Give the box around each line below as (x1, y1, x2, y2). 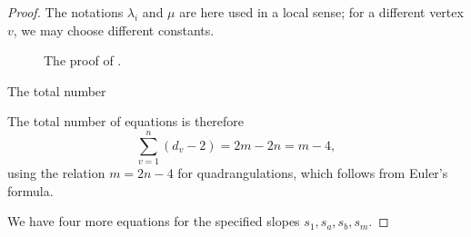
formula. (7, 181, 54, 200)
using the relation (7, 163, 105, 183)
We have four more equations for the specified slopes (7, 212, 300, 231)
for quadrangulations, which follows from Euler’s (177, 163, 448, 183)
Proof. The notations (7, 3, 124, 21)
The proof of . (44, 51, 122, 70)
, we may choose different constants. (13, 20, 215, 39)
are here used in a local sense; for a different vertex (179, 3, 464, 21)
